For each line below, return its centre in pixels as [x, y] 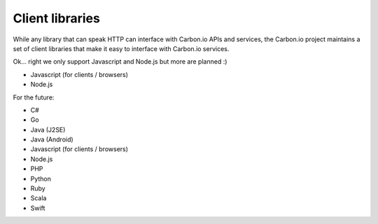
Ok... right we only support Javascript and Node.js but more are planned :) [120, 62]
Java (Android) [52, 139]
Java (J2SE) [48, 129]
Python [41, 178]
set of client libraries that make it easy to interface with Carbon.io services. [121, 48]
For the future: [34, 97]
